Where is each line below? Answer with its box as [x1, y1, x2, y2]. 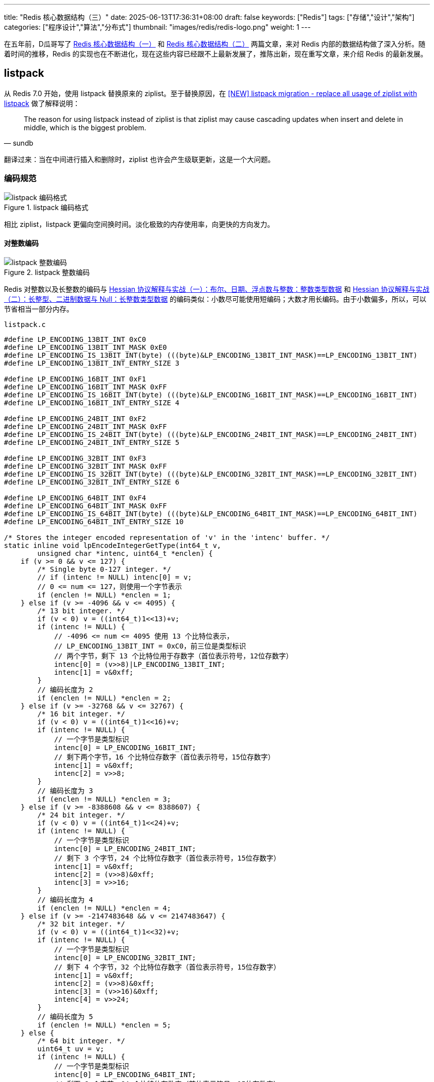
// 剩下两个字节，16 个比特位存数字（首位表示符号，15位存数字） [54, 753, 275, 761]
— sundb [4, 138, 34, 147]
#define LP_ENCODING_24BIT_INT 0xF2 [4, 414, 146, 423]
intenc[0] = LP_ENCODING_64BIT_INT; [54, 1070, 196, 1079]
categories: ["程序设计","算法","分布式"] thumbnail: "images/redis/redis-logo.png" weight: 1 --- [4, 23, 311, 31]
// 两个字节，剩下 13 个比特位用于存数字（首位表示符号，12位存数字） [54, 651, 293, 660]
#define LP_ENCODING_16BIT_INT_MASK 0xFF [4, 382, 167, 391]
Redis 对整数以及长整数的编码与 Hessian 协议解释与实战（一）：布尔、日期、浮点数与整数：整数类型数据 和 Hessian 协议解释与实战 [4, 284, 430, 293]
